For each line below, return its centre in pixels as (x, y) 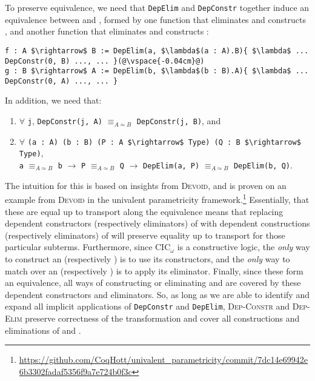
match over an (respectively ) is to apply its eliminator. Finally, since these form (154, 270)
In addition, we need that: (53, 100)
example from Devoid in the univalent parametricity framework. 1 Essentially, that (157, 198)
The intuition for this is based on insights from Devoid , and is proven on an (146, 185)
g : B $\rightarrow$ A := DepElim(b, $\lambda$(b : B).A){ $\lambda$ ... (157, 71)
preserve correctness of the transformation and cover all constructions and (162, 318)
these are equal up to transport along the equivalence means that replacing (144, 211)
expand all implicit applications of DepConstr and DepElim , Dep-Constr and (148, 306)
